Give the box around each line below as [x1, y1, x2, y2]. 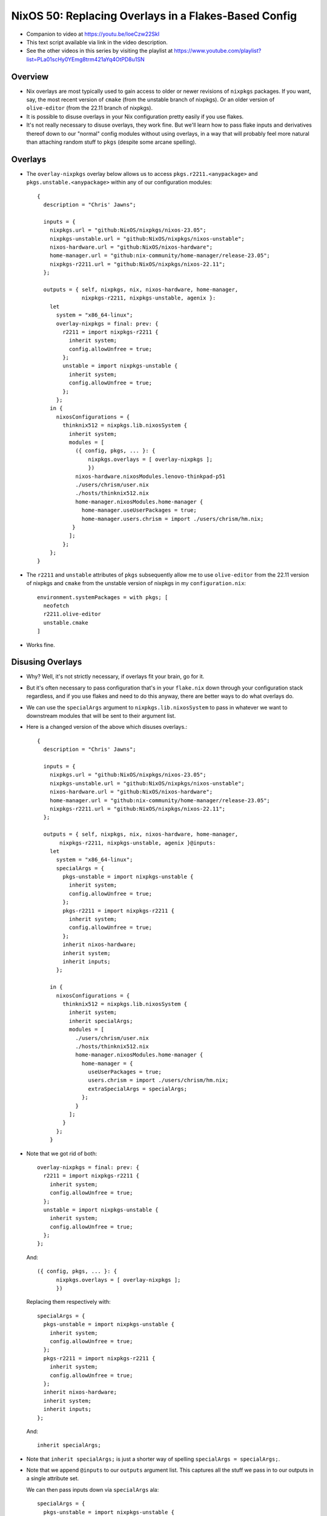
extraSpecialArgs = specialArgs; [88, 1085, 188, 1092]
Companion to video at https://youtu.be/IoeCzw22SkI [26, 30, 160, 38]
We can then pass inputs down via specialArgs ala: [26, 1486, 159, 1493]
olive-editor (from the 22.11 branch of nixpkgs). [26, 104, 153, 112]
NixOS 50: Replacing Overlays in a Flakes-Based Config [11, 9, 297, 22]
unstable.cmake [43, 619, 88, 626]
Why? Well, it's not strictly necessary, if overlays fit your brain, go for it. [26, 673, 205, 680]
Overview [11, 72, 49, 82]
